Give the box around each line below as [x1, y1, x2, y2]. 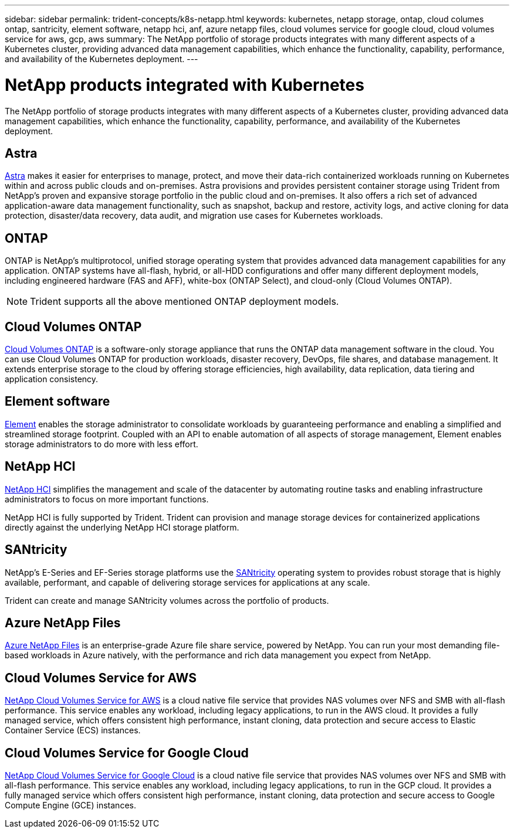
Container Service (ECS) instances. [5, 725, 141, 736]
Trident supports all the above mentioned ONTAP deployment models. [30, 295, 339, 308]
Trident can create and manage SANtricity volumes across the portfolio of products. [5, 595, 329, 606]
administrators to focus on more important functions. [5, 494, 209, 504]
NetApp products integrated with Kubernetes [5, 74, 364, 95]
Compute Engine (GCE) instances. [5, 800, 136, 811]
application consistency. [5, 374, 99, 385]
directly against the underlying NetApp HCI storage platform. [5, 522, 239, 532]
